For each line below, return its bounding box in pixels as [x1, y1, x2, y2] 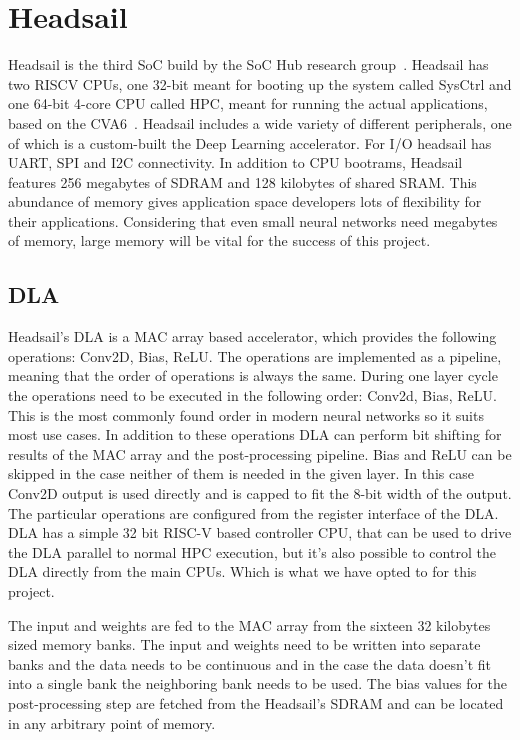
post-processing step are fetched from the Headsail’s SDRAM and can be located [8, 692, 504, 713]
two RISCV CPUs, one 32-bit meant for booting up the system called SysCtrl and [8, 73, 512, 94]
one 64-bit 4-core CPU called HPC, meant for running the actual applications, [8, 93, 488, 114]
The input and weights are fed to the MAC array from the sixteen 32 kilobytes [8, 614, 491, 635]
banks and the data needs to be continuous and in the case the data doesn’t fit [8, 653, 491, 674]
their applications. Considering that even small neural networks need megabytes [8, 210, 498, 231]
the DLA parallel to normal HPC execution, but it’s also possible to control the [8, 541, 496, 562]
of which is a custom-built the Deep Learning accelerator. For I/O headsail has [8, 132, 492, 153]
